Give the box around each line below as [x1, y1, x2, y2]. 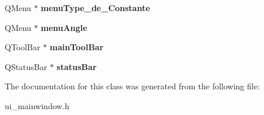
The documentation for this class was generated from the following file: [5, 80, 260, 92]
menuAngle [40, 21, 87, 33]
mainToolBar [49, 41, 104, 53]
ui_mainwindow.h [5, 99, 70, 111]
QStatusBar [5, 60, 48, 72]
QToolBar [5, 41, 40, 53]
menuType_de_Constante [40, 2, 150, 13]
